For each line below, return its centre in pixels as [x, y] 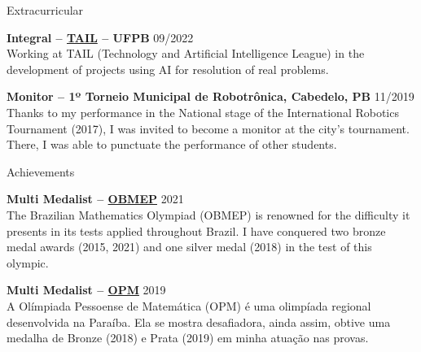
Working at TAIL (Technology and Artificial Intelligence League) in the [186, 53]
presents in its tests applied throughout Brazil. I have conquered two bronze [196, 230]
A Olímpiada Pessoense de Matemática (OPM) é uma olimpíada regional [189, 305]
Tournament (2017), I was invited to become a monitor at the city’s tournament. [208, 128]
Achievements [41, 171]
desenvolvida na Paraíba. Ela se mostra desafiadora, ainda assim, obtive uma [199, 322]
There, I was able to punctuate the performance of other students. [172, 144]
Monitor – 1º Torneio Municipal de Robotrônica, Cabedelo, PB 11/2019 [210, 96]
